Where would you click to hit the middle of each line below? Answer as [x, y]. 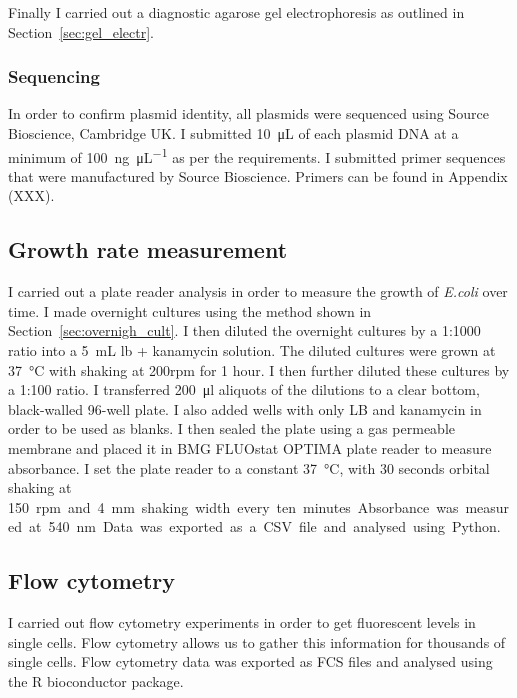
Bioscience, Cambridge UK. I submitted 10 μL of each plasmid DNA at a [233, 133]
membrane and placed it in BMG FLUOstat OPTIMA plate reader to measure [250, 447]
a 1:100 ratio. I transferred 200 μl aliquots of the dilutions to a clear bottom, [244, 389]
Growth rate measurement [148, 249]
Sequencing [54, 76]
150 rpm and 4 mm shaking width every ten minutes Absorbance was [233, 506]
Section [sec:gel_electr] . [81, 31]
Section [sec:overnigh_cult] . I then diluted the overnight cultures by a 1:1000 [244, 330]
